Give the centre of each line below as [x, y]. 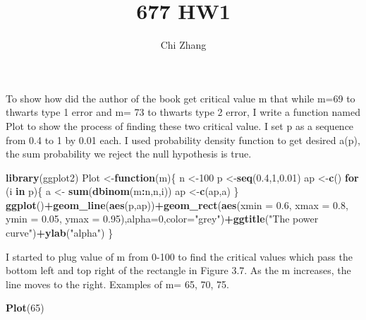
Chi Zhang [183, 45]
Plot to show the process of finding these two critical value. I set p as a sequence [180, 125]
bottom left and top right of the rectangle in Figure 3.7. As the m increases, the [178, 270]
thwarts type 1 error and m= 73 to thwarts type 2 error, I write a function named [183, 112]
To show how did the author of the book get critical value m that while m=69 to [181, 98]
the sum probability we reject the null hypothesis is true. [129, 154]
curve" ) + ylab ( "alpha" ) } [60, 233]
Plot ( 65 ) [25, 308]
